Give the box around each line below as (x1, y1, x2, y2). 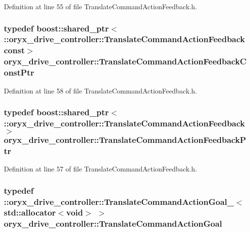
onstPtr (4, 66, 34, 78)
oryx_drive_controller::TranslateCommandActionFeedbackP (4, 133, 246, 145)
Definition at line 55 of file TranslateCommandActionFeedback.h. (4, 1, 197, 11)
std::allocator (4, 206, 56, 218)
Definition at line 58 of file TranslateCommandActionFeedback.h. (4, 85, 197, 95)
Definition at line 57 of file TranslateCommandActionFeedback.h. (4, 164, 197, 174)
